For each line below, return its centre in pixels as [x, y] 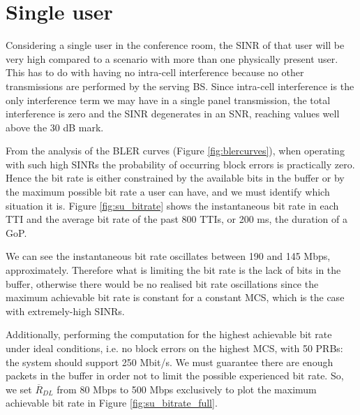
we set [19, 389]
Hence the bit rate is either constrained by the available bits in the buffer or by [175, 178]
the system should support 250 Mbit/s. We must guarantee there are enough [170, 362]
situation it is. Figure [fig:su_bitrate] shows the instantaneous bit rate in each [172, 205]
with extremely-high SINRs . [65, 311]
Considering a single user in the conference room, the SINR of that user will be [175, 45]
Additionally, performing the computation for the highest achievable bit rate [169, 334]
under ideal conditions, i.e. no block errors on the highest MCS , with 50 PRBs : [174, 348]
